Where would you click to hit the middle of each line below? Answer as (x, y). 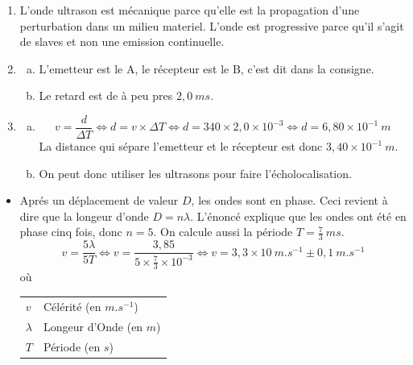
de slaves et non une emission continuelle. (122, 41)
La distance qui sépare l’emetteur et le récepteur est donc (181, 146)
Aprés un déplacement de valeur (99, 200)
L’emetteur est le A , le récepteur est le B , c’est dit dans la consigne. (206, 68)
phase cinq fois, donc (71, 232)
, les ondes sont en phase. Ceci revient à (289, 200)
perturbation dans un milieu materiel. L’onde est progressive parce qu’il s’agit (212, 25)
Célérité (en (72, 306)
